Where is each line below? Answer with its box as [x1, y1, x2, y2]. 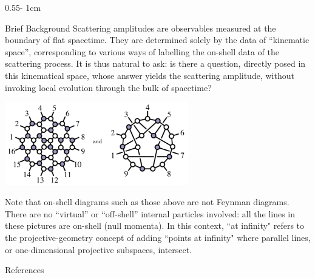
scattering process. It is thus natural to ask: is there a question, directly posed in [5, 57, 306, 70]
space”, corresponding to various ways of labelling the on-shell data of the [5, 45, 280, 58]
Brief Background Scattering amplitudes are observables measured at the [5, 21, 276, 34]
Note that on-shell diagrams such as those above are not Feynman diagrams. [5, 195, 290, 208]
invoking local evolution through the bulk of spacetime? [5, 81, 212, 93]
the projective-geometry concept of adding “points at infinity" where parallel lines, [5, 231, 311, 243]
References [5, 263, 44, 276]
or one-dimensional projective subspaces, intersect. [5, 243, 192, 256]
